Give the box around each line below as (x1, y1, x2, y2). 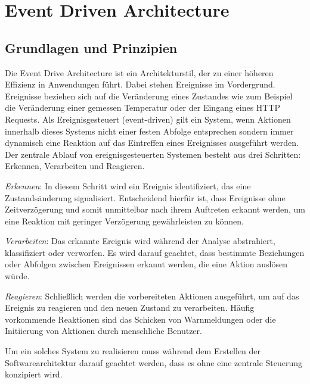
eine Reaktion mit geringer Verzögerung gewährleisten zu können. (5, 214, 244, 227)
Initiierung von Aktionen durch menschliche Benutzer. (5, 324, 202, 337)
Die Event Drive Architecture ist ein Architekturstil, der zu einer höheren (5, 66, 274, 79)
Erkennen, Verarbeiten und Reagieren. (5, 160, 145, 172)
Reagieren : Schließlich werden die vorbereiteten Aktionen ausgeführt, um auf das (5, 289, 299, 302)
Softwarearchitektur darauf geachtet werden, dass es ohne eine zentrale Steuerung (5, 356, 303, 369)
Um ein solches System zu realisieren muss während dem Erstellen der (5, 345, 261, 357)
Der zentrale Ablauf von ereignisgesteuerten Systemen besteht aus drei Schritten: (5, 148, 301, 160)
